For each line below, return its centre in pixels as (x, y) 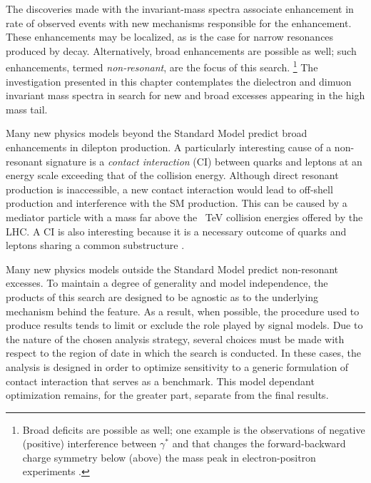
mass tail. (27, 109)
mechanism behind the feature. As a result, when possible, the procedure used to (183, 311)
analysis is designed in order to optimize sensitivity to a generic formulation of (177, 366)
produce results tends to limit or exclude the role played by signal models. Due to (184, 325)
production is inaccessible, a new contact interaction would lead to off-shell (169, 189)
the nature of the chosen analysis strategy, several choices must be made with (175, 339)
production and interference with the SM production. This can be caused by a (177, 203)
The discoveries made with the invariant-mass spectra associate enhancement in (180, 9)
